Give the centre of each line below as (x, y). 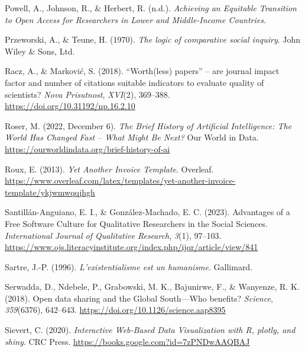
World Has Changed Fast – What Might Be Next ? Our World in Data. (132, 137)
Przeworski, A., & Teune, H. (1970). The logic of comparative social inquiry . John (153, 39)
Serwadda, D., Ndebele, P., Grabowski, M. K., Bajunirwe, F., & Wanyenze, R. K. (152, 287)
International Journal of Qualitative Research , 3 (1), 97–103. (113, 235)
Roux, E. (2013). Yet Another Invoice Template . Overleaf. (109, 169)
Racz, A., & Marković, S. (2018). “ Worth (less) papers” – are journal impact (142, 71)
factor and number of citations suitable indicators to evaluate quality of (134, 82)
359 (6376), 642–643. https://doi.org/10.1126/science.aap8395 (115, 310)
